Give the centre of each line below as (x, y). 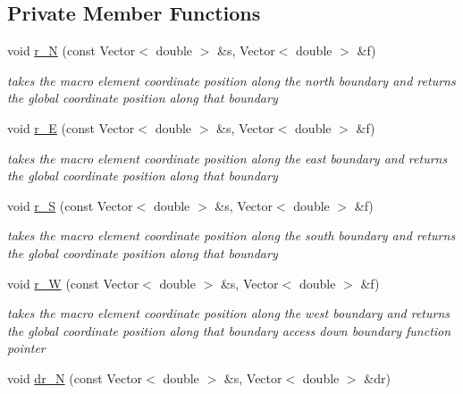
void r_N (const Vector (72, 50)
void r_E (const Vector (71, 127)
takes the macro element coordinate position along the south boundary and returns (231, 235)
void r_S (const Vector (70, 205)
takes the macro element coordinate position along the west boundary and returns (229, 313)
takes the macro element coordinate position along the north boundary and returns (231, 80)
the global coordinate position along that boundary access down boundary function (229, 330)
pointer (26, 348)
